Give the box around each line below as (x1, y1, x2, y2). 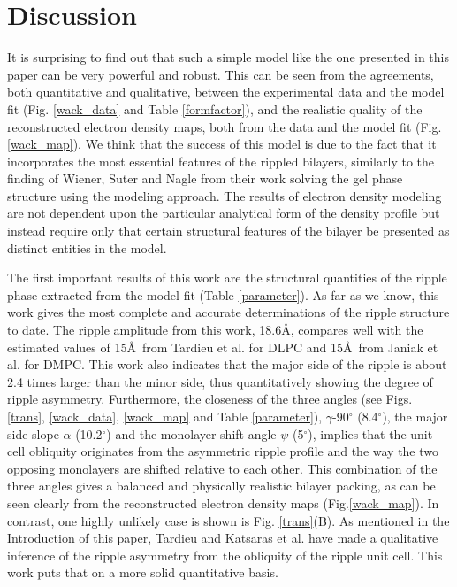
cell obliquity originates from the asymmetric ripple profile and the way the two (7, 442, 439, 460)
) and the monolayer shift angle (106, 424, 277, 443)
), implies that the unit (308, 424, 433, 443)
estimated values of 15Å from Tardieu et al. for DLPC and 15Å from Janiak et (7, 337, 438, 356)
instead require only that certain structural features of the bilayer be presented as (7, 221, 450, 240)
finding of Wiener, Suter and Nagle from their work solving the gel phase (7, 169, 403, 188)
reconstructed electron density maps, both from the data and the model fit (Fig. (7, 117, 442, 135)
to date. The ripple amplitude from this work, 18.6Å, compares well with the (7, 321, 423, 339)
